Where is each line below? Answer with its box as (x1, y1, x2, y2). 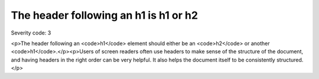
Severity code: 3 (11, 29, 51, 36)
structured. (276, 56, 304, 63)
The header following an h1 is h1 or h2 (11, 9, 198, 22)
